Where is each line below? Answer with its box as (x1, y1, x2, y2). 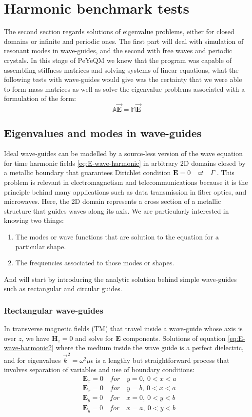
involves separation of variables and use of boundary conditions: (4, 364, 194, 375)
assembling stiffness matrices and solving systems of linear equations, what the (4, 64, 239, 75)
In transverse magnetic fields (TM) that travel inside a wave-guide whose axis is (4, 323, 243, 334)
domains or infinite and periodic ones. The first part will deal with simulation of (4, 36, 244, 46)
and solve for (75, 333, 114, 343)
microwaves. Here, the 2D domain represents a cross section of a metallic (4, 196, 221, 206)
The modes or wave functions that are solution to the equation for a (15, 232, 219, 242)
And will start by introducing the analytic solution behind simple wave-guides (4, 274, 237, 284)
